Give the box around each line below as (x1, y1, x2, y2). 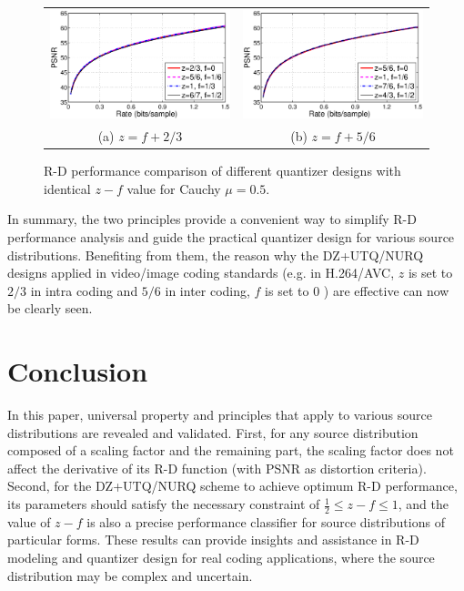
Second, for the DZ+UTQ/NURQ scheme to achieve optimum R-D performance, (7, 476, 458, 495)
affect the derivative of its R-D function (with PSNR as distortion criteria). (7, 458, 427, 477)
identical (44, 178, 91, 198)
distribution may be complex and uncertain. (7, 566, 253, 585)
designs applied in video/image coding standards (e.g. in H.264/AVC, (7, 263, 395, 282)
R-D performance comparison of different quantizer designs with (44, 161, 401, 180)
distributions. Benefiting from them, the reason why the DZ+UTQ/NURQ (7, 245, 424, 264)
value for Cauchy (126, 178, 221, 198)
